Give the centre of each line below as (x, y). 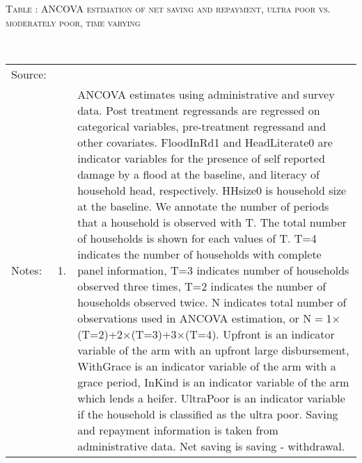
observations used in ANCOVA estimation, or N (195, 318)
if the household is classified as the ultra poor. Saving (208, 414)
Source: (29, 74)
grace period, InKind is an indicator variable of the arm (213, 382)
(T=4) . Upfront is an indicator (260, 334)
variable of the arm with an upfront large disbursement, (213, 350)
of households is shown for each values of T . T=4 (197, 238)
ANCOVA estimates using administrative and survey (206, 94)
